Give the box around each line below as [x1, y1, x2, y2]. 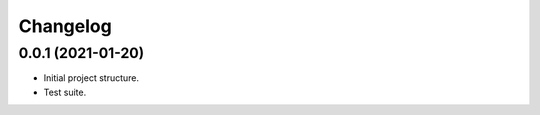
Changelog [18, 15, 112, 37]
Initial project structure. [43, 72, 140, 84]
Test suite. [43, 86, 87, 98]
